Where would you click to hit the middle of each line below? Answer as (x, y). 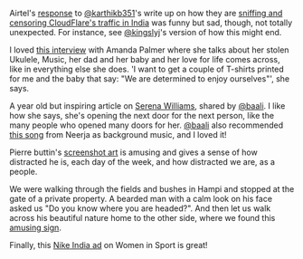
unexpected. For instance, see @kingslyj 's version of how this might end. (146, 32)
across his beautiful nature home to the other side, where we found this (142, 218)
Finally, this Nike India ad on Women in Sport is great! (109, 245)
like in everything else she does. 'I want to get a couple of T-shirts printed (147, 69)
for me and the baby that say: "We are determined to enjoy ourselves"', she (150, 79)
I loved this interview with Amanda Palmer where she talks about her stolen (149, 50)
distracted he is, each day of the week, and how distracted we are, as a (142, 162)
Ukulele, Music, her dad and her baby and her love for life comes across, (145, 59)
